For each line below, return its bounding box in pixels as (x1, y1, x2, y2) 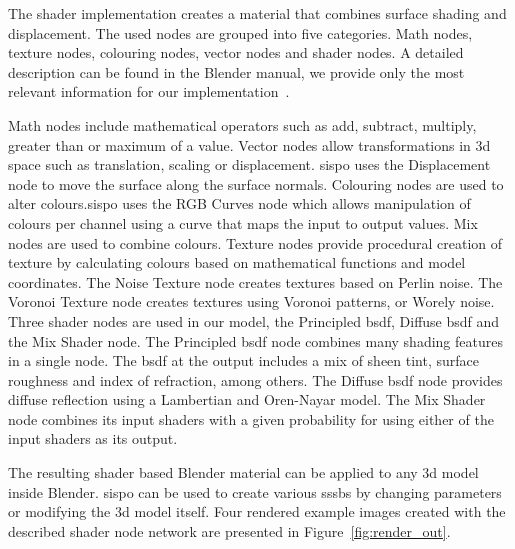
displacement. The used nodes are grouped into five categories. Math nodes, (8, 22, 473, 43)
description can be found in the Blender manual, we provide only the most (8, 61, 465, 82)
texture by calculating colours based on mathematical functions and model (8, 252, 466, 273)
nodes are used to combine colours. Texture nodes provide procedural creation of (8, 232, 503, 253)
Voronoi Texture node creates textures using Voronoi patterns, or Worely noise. (8, 291, 495, 312)
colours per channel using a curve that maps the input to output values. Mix (8, 212, 478, 233)
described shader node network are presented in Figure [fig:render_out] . (8, 520, 451, 541)
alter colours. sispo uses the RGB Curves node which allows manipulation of (8, 193, 471, 214)
